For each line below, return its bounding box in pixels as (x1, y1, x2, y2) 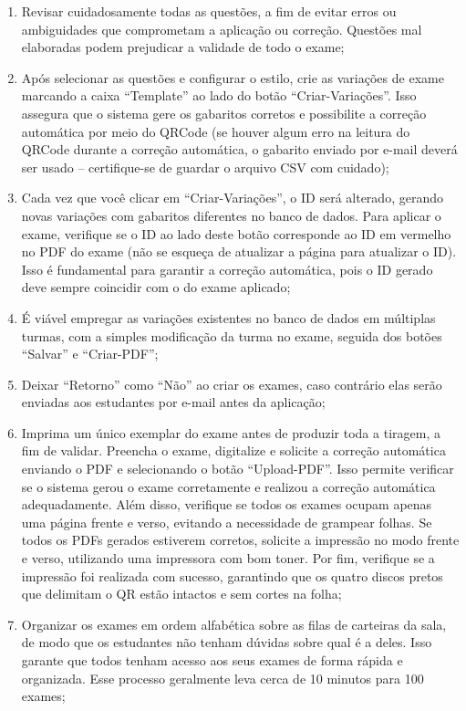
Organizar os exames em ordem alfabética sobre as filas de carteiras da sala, (21, 614, 447, 633)
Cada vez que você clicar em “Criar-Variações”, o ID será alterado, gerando (21, 188, 443, 207)
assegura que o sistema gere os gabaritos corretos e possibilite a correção (21, 103, 427, 122)
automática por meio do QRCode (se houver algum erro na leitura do (21, 121, 410, 141)
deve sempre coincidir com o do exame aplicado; (21, 277, 291, 297)
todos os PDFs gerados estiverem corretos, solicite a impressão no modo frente (21, 530, 460, 549)
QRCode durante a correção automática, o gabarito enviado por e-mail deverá (21, 140, 458, 159)
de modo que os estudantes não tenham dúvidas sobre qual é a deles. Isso (21, 633, 432, 652)
